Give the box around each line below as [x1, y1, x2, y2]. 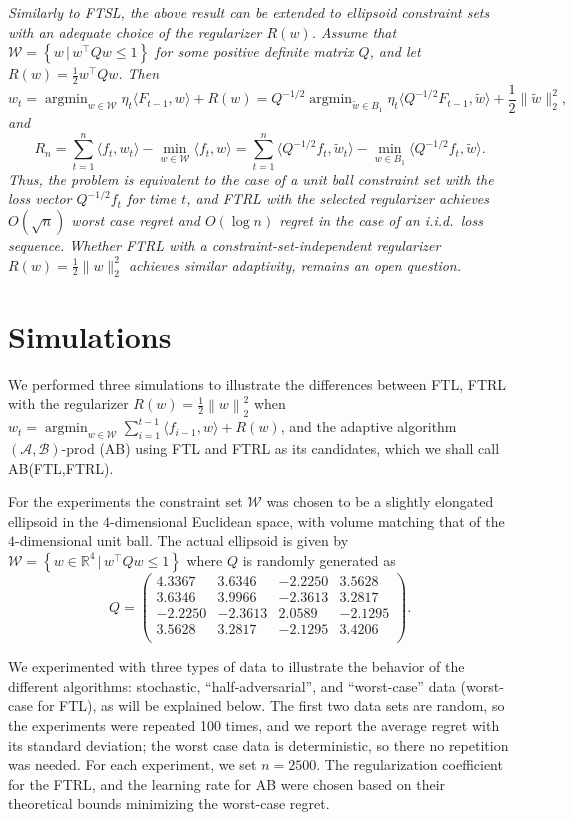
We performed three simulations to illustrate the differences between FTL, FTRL [8, 373, 507, 394]
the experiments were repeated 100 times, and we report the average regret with [8, 714, 500, 735]
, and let [369, 41, 421, 62]
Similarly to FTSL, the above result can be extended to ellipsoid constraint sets [8, 2, 490, 22]
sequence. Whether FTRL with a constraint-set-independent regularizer [8, 234, 441, 255]
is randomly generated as [242, 549, 396, 570]
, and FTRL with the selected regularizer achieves [186, 188, 490, 209]
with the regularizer [8, 393, 129, 414]
